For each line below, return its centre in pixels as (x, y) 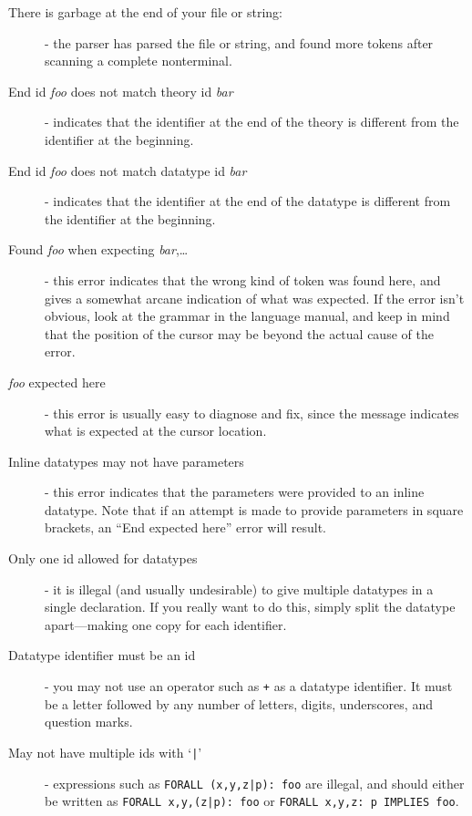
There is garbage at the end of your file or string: (145, 12)
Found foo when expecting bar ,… (98, 249)
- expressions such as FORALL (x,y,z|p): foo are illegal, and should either (255, 783)
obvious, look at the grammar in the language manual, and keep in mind (247, 316)
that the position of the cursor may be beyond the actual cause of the (239, 333)
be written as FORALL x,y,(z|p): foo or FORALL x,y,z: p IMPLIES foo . (252, 801)
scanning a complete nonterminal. (139, 61)
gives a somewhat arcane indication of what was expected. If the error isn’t (255, 298)
